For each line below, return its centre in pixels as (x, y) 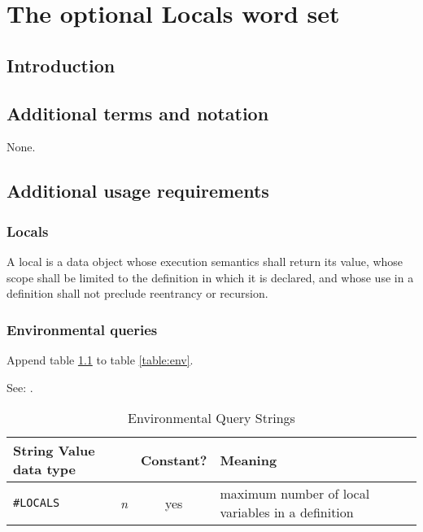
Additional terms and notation (138, 113)
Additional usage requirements (138, 191)
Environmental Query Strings (211, 418)
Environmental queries (82, 329)
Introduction (61, 65)
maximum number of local (295, 494)
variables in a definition (287, 512)
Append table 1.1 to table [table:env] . (100, 359)
